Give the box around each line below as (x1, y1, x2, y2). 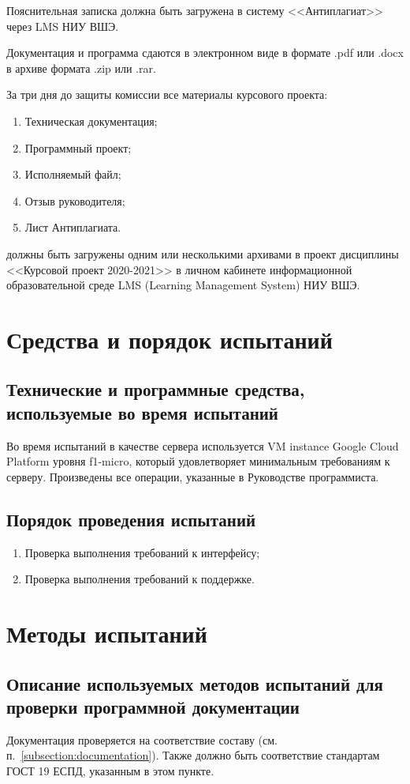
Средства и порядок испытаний (6, 322, 333, 355)
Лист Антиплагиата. (24, 219, 121, 236)
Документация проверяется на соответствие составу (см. (6, 731, 278, 748)
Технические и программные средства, (6, 377, 305, 401)
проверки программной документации (6, 695, 300, 719)
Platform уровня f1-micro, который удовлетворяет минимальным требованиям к (6, 453, 390, 469)
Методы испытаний (6, 617, 207, 650)
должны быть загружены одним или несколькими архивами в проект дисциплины (6, 245, 399, 262)
